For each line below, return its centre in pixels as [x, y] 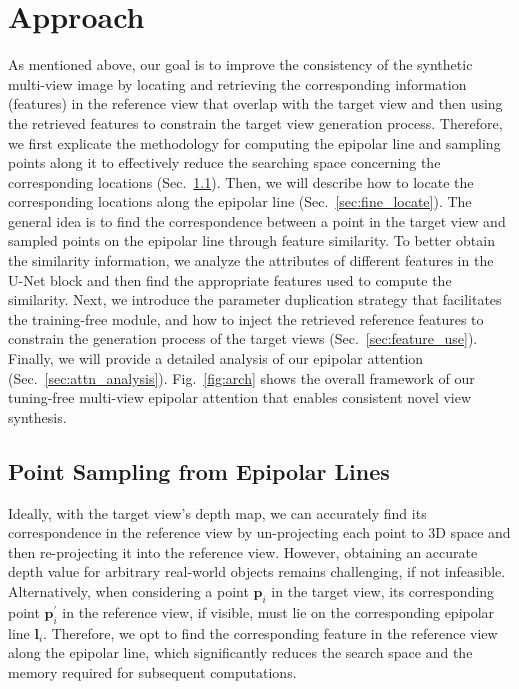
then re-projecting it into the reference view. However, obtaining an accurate [243, 551]
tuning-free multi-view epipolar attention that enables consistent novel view [240, 397]
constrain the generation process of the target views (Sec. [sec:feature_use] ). [243, 338]
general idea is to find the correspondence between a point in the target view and [257, 220]
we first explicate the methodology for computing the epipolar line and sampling [254, 142]
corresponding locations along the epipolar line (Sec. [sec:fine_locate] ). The [240, 201]
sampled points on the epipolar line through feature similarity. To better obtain [251, 240]
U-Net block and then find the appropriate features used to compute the [230, 279]
